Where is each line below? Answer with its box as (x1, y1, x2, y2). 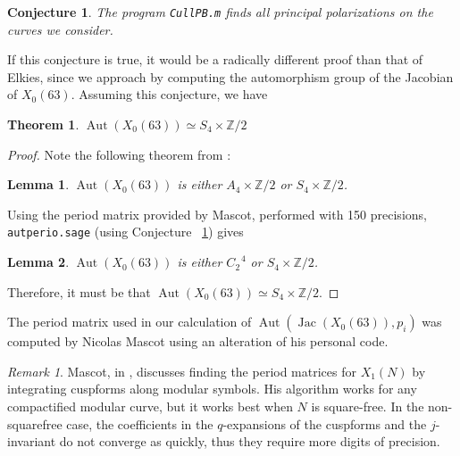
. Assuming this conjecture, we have (71, 85, 268, 104)
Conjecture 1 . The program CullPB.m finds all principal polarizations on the (7, 3, 433, 21)
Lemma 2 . (7, 253, 70, 271)
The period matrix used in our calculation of (7, 312, 252, 331)
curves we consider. (7, 20, 113, 38)
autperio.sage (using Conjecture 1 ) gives (7, 222, 244, 241)
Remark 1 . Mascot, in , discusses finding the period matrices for (7, 361, 356, 380)
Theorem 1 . (7, 115, 79, 134)
